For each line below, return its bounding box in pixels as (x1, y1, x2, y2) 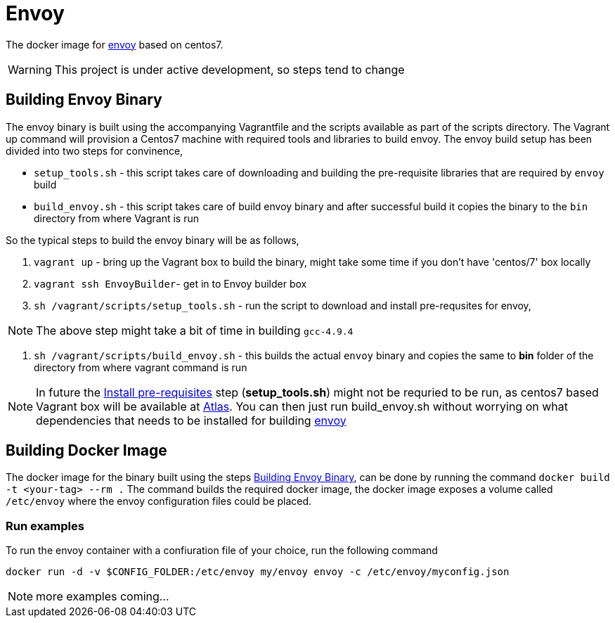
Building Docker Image (6, 442, 167, 460)
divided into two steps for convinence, (6, 144, 183, 157)
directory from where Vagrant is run (34, 212, 199, 224)
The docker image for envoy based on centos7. (6, 38, 224, 51)
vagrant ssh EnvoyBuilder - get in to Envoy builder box (34, 277, 307, 290)
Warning (8, 62, 52, 77)
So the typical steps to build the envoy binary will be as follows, (6, 233, 299, 246)
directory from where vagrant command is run (34, 361, 247, 373)
